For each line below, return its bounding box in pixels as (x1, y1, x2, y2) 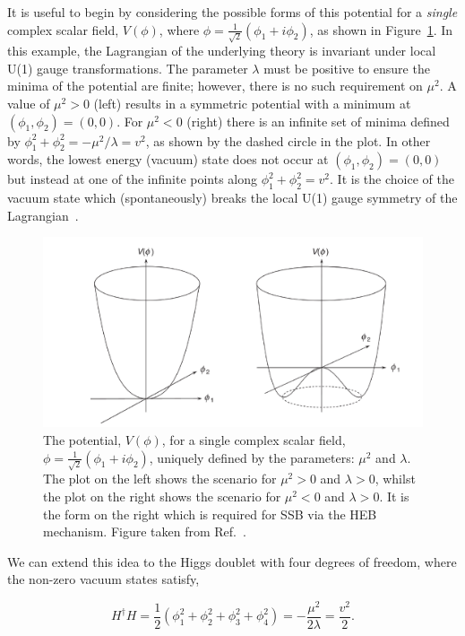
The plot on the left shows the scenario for (43, 469, 277, 488)
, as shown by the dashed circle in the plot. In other (145, 131, 431, 150)
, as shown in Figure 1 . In (309, 20, 453, 39)
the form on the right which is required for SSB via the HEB (43, 504, 377, 523)
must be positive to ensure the (263, 58, 430, 77)
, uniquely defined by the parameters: (149, 448, 355, 466)
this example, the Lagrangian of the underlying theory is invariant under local (7, 41, 436, 60)
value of (7, 94, 50, 113)
